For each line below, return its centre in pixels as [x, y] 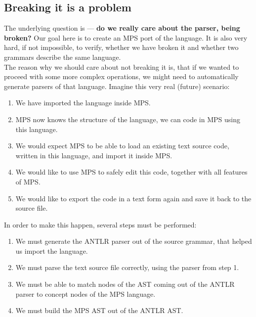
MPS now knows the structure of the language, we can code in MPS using [128, 119]
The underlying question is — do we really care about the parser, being [122, 28]
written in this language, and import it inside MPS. [94, 155]
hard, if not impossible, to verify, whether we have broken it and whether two [121, 47]
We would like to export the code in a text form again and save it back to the [133, 198]
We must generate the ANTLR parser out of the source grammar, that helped [134, 241]
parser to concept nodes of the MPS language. [85, 294]
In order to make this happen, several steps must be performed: [100, 224]
